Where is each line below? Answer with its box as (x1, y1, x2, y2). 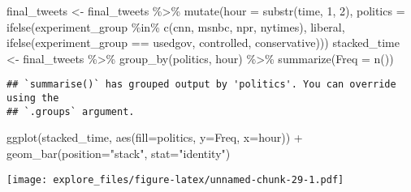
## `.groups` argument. (6, 105, 135, 117)
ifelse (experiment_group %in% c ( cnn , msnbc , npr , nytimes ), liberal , (6, 18, 345, 35)
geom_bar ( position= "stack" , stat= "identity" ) (6, 144, 231, 161)
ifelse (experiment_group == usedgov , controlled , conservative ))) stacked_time (6, 34, 400, 51)
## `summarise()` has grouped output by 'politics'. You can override (6, 79, 396, 91)
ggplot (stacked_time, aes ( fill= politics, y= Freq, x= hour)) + (6, 129, 303, 146)
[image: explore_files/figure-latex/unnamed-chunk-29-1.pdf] (6, 173, 344, 186)
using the (6, 92, 59, 105)
